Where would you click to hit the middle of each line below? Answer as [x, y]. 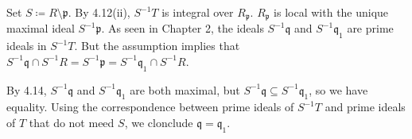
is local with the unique [331, 12]
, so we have [338, 89]
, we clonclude [159, 123]
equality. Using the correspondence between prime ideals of [150, 107]
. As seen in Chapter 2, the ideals [183, 28]
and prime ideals [365, 107]
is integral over [198, 12]
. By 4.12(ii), [99, 12]
